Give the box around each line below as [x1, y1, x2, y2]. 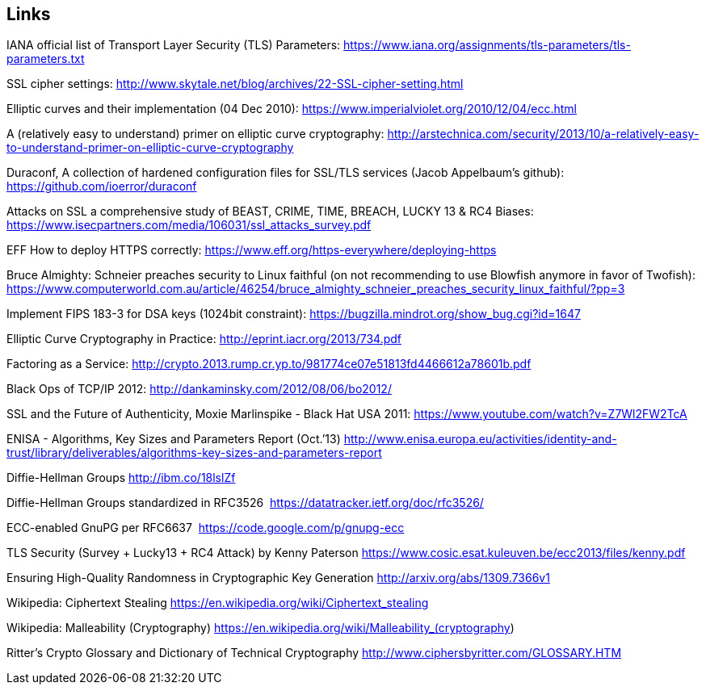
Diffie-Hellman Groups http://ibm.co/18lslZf [6, 471, 236, 485]
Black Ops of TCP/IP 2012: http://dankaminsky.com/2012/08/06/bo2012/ [6, 382, 392, 396]
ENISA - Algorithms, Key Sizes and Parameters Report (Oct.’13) [6, 432, 341, 446]
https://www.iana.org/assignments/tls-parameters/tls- [343, 38, 631, 52]
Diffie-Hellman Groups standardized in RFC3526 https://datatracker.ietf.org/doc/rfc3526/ [6, 496, 484, 510]
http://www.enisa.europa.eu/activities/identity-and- [343, 432, 617, 446]
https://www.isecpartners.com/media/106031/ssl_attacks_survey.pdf [6, 218, 372, 232]
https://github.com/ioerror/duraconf [6, 179, 197, 194]
